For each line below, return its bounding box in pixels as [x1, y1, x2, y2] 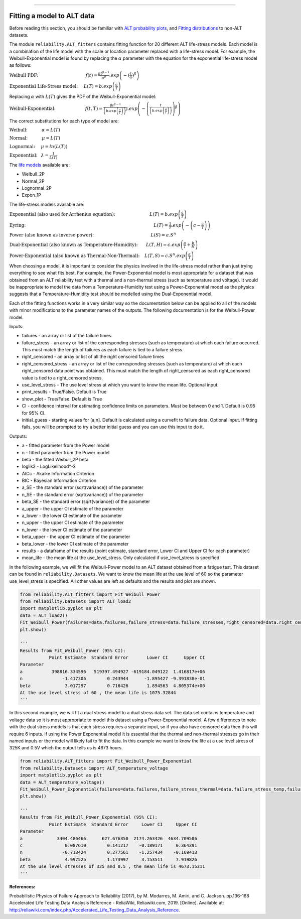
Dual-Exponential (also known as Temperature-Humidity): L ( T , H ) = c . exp [9, 241, 181, 247]
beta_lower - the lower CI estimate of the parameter [22, 541, 129, 547]
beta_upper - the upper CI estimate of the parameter [22, 534, 130, 540]
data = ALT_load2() [20, 612, 68, 618]
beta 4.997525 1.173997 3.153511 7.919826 [20, 856, 198, 862]
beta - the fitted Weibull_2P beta [22, 456, 89, 462]
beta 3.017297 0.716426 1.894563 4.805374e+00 [20, 683, 205, 689]
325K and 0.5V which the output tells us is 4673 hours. [9, 745, 123, 751]
